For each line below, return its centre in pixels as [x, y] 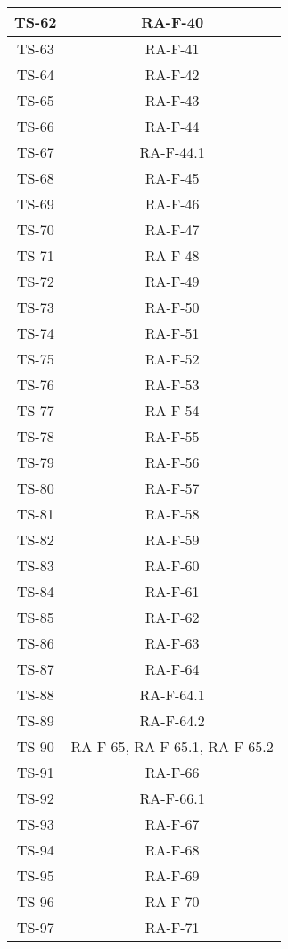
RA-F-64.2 [172, 720]
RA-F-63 [172, 643]
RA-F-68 [172, 850]
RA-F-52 [172, 359]
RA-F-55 [172, 436]
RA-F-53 [172, 385]
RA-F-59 [172, 540]
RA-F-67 [172, 824]
